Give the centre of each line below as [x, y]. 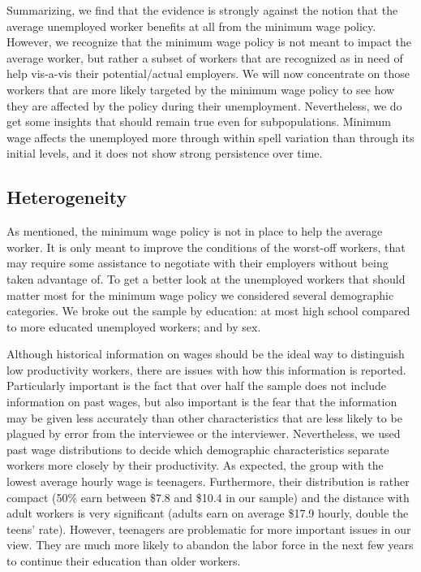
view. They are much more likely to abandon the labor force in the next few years [210, 545]
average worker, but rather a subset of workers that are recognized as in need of [205, 57]
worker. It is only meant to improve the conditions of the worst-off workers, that [206, 247]
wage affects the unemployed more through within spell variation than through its [210, 137]
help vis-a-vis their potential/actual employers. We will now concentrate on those [208, 74]
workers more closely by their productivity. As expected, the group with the [195, 465]
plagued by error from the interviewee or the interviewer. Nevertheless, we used [204, 433]
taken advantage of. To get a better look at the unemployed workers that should [206, 278]
